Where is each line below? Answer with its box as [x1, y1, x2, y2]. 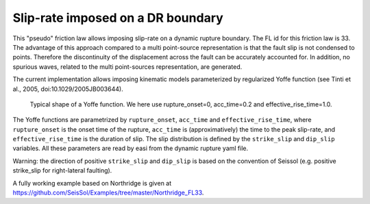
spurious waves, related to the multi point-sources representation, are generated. [12, 62, 243, 71]
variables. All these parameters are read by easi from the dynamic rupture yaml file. [12, 144, 249, 153]
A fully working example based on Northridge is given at [12, 179, 172, 187]
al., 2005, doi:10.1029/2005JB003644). [12, 85, 123, 93]
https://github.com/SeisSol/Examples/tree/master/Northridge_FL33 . [12, 188, 204, 197]
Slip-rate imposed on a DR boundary [12, 10, 224, 25]
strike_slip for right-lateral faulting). [12, 166, 112, 175]
